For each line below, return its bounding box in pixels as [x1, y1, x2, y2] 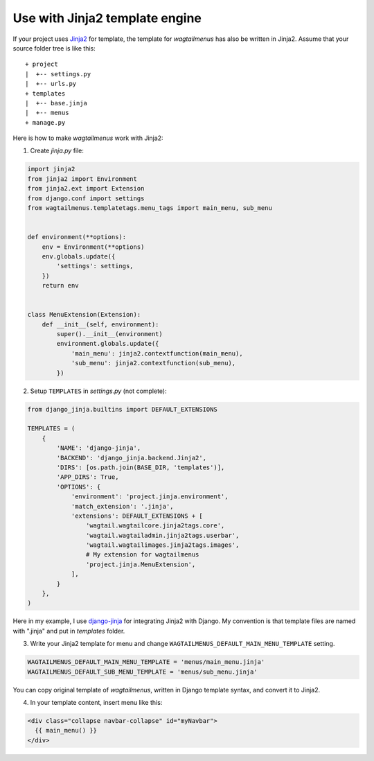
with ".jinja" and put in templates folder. [12, 627, 125, 635]
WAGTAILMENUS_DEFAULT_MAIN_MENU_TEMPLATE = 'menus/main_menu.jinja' [27, 658, 265, 666]
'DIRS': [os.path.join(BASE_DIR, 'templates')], [56, 463, 225, 471]
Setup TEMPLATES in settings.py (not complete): [30, 387, 168, 395]
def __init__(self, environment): [42, 320, 159, 329]
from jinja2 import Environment [27, 175, 138, 183]
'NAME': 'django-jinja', [56, 444, 141, 452]
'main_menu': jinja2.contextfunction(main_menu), [71, 349, 243, 357]
